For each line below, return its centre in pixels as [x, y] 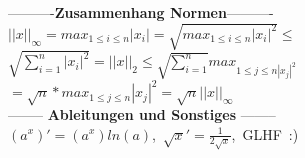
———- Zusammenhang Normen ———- [141, 12]
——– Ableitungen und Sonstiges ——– [142, 113]
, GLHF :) [265, 133]
